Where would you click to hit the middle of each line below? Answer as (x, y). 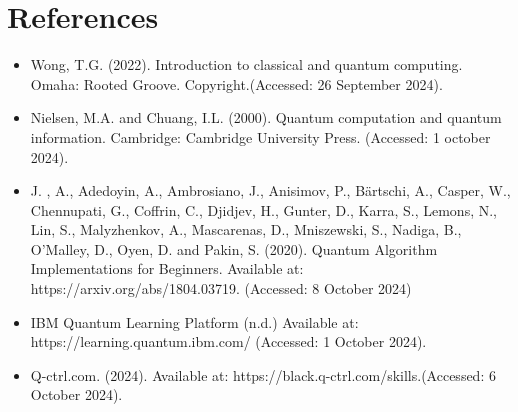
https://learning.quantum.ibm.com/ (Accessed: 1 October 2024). (228, 341)
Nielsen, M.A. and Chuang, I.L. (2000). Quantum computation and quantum (266, 117)
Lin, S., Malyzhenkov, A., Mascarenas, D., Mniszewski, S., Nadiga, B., (246, 229)
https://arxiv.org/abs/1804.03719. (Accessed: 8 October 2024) (221, 288)
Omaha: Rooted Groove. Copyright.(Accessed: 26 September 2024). (236, 83)
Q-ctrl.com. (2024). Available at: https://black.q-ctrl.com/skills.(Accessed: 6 (263, 374)
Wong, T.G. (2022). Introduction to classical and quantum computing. (246, 64)
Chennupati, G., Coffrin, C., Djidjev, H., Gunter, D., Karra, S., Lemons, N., (263, 209)
